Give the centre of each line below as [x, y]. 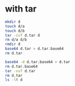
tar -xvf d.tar [20, 71]
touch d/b [15, 31]
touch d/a [15, 26]
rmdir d [13, 44]
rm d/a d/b [16, 40]
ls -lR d [14, 80]
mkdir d [13, 22]
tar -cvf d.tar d [22, 35]
